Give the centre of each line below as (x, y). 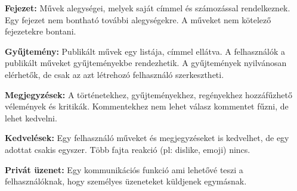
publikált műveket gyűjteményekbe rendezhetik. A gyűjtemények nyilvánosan (146, 63)
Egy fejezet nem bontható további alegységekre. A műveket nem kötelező (138, 19)
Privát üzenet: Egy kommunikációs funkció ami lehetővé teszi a (124, 169)
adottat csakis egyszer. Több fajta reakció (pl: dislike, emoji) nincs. (128, 149)
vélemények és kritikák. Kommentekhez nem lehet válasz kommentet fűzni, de (147, 106)
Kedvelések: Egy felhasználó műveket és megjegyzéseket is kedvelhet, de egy (147, 138)
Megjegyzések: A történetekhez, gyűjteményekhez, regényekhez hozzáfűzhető (148, 94)
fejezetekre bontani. (41, 31)
